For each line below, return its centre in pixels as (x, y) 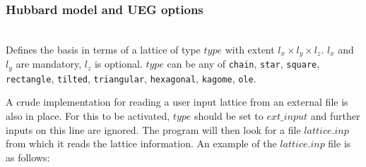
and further (335, 115)
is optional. (118, 64)
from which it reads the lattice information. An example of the (141, 143)
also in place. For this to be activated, (88, 115)
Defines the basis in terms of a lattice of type (103, 49)
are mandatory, (49, 64)
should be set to (229, 115)
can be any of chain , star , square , (243, 64)
